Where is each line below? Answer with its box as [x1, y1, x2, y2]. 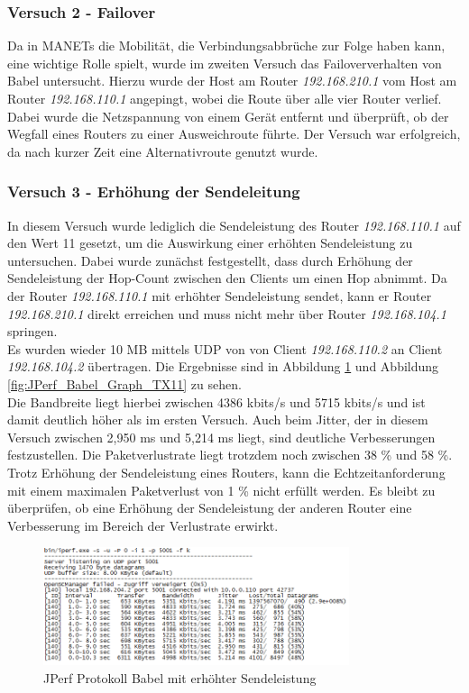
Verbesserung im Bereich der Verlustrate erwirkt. [7, 515, 279, 534]
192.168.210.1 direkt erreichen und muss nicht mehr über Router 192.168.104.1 [7, 304, 446, 323]
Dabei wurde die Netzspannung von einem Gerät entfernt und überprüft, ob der [7, 106, 449, 125]
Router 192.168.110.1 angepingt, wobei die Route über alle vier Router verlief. [7, 89, 442, 107]
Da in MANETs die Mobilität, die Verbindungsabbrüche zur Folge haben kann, [7, 36, 446, 55]
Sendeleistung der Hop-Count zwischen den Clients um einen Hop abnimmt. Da [7, 269, 447, 287]
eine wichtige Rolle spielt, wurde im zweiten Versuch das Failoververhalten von [7, 53, 442, 72]
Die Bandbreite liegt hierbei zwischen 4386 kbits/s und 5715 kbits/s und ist [7, 392, 426, 411]
